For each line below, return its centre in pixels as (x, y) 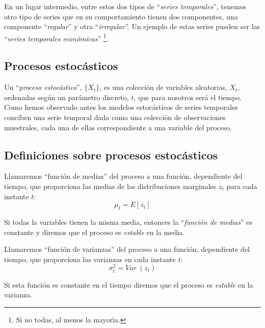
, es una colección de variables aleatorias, (163, 87)
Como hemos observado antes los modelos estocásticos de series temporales (121, 107)
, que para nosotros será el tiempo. (188, 97)
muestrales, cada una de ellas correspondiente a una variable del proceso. (118, 127)
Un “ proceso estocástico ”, (43, 87)
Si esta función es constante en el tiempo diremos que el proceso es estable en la (129, 284)
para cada (242, 186)
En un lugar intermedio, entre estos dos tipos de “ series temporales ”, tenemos (125, 6)
